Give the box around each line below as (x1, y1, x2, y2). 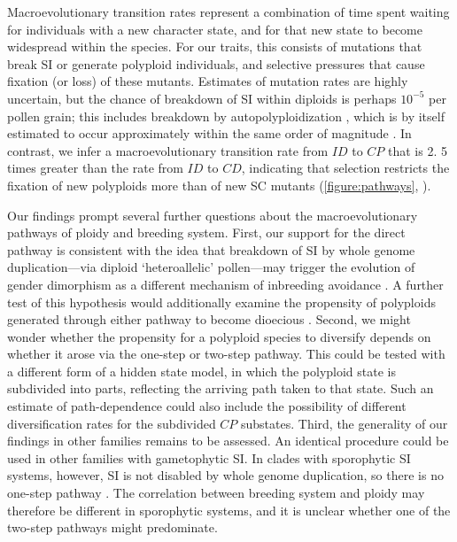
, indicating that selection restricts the (241, 159, 450, 177)
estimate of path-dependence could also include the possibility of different (7, 397, 407, 415)
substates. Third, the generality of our (241, 414, 448, 432)
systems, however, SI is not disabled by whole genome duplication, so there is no (7, 466, 444, 484)
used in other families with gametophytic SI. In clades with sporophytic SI (7, 448, 411, 467)
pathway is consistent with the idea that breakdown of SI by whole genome (7, 240, 415, 259)
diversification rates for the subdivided (7, 414, 216, 432)
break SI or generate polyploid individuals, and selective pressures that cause (7, 54, 425, 73)
